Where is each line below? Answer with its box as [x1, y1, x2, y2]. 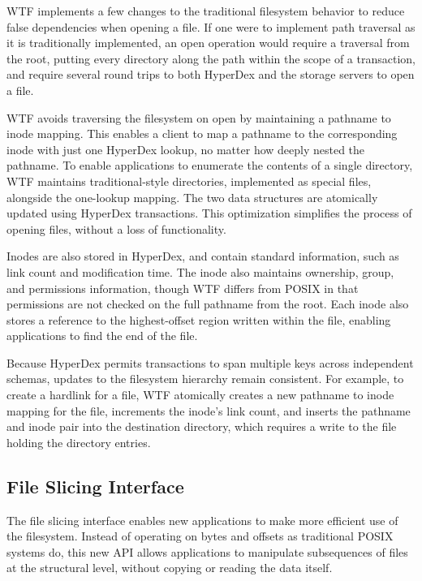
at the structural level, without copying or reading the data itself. [6, 559, 333, 576]
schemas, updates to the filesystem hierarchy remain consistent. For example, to [6, 370, 404, 387]
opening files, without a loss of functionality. [6, 220, 226, 237]
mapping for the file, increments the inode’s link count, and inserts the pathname [6, 402, 411, 419]
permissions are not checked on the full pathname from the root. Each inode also [6, 295, 409, 312]
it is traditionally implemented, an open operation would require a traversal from [6, 34, 410, 51]
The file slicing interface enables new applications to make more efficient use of [6, 511, 398, 528]
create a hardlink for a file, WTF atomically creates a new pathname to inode [6, 386, 394, 403]
